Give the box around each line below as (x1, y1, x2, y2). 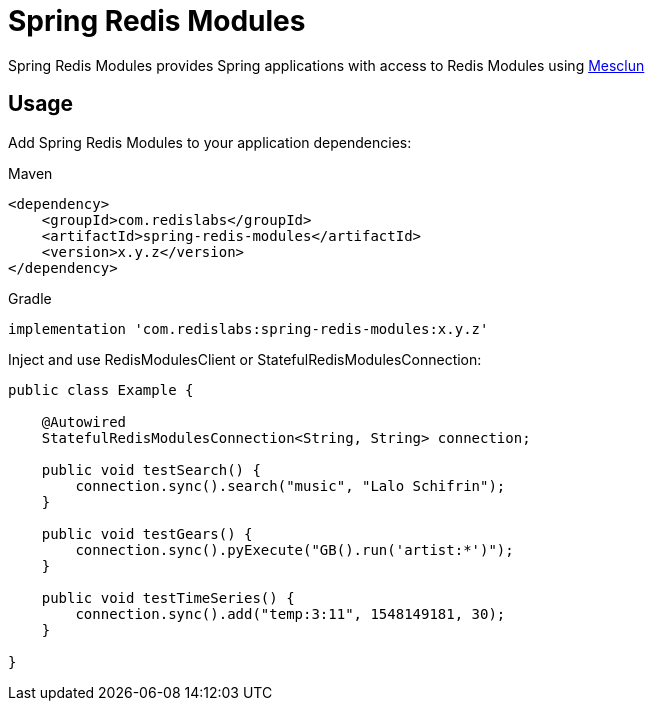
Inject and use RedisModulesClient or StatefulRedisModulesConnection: (8, 350, 482, 368)
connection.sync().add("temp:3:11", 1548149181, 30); (75, 605, 506, 622)
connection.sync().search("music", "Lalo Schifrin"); (75, 477, 506, 494)
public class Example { (8, 381, 194, 398)
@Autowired (41, 413, 127, 430)
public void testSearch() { (41, 461, 261, 478)
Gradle (8, 289, 52, 307)
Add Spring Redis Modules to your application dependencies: (8, 133, 412, 151)
